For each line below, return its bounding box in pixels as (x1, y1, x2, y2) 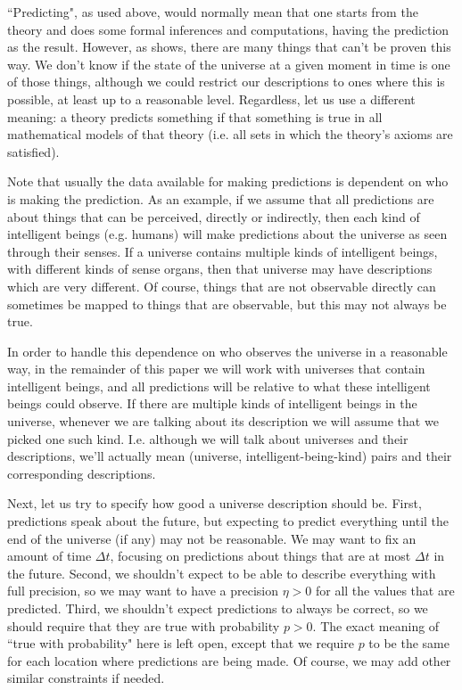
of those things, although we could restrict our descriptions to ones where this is (7, 72, 445, 91)
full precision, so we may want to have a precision (7, 581, 278, 600)
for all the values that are (315, 581, 455, 600)
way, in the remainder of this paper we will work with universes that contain (7, 359, 425, 378)
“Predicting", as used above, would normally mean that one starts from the (7, 3, 418, 21)
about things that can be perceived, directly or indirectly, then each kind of (7, 207, 420, 226)
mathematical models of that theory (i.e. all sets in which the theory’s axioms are (7, 125, 453, 144)
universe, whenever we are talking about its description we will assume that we (7, 412, 439, 431)
